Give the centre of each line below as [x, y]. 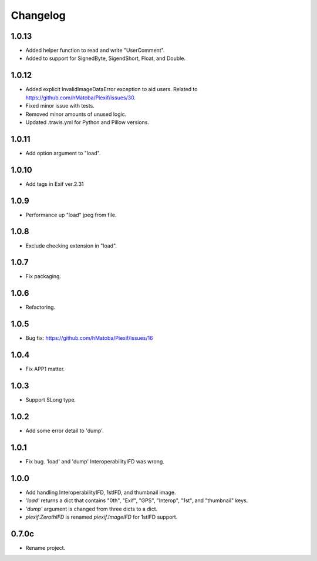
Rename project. [45, 547]
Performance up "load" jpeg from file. [71, 215]
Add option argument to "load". [63, 153]
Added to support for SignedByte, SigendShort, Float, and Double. [106, 58]
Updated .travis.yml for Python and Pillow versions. [87, 122]
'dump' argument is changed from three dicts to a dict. [92, 509]
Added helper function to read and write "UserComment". [95, 51]
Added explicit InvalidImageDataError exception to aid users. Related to [112, 89]
